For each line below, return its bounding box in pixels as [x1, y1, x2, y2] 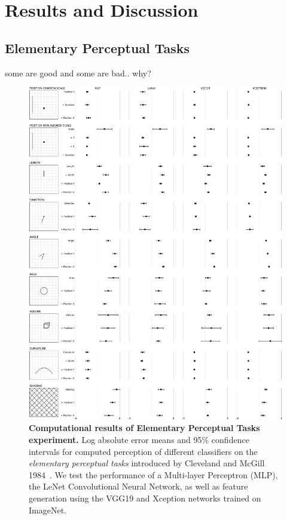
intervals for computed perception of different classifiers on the [29, 445, 258, 457]
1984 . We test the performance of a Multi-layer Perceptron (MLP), [29, 468, 278, 481]
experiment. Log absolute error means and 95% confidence [29, 433, 249, 445]
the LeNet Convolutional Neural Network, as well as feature [29, 480, 248, 493]
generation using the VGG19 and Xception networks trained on [29, 491, 261, 504]
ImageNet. [29, 503, 66, 516]
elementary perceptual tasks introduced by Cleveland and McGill [29, 457, 265, 469]
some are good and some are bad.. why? [5, 66, 151, 79]
